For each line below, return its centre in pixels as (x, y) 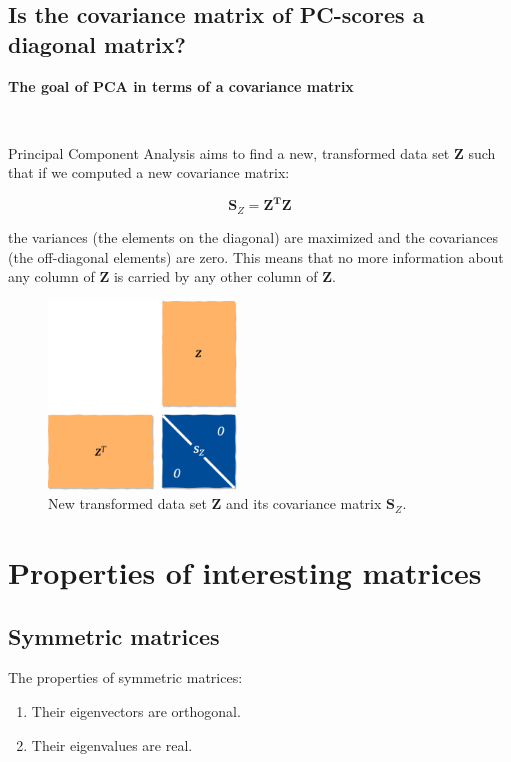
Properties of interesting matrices (245, 572)
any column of (51, 276)
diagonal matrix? (97, 43)
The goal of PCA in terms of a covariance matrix (181, 85)
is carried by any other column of (215, 276)
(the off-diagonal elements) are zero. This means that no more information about (256, 256)
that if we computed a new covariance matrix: (149, 172)
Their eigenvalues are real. (112, 744)
